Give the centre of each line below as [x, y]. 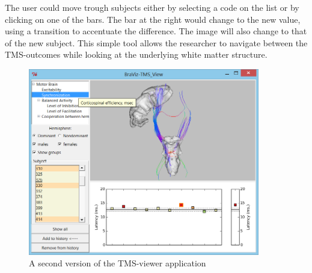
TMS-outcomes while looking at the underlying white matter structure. [136, 54]
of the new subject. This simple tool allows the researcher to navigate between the [156, 42]
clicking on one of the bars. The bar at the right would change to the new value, [153, 19]
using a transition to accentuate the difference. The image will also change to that [156, 31]
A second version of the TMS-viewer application [118, 263]
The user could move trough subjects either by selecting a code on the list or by [152, 7]
